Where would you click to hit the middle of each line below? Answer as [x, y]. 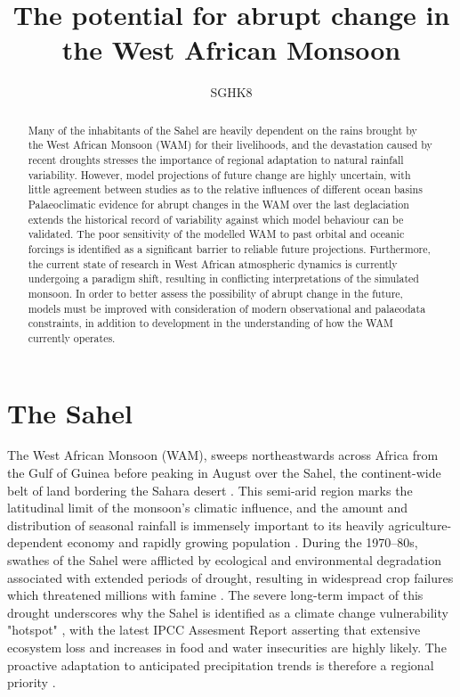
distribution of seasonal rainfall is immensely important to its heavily [196, 525]
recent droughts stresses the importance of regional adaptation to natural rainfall [216, 160]
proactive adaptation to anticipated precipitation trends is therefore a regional [221, 664]
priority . [32, 682]
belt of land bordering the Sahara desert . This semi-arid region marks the [210, 490]
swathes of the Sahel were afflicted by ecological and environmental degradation [224, 560]
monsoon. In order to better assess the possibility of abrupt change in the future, [215, 293]
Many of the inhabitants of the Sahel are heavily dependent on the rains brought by [222, 130]
